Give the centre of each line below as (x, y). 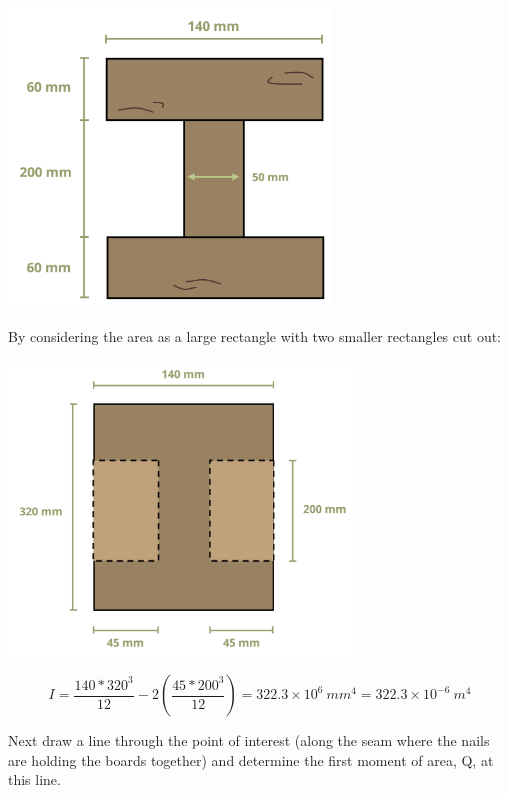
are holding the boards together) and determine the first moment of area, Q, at (251, 759)
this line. (34, 779)
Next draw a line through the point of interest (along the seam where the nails (249, 740)
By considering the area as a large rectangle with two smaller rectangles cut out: (255, 336)
